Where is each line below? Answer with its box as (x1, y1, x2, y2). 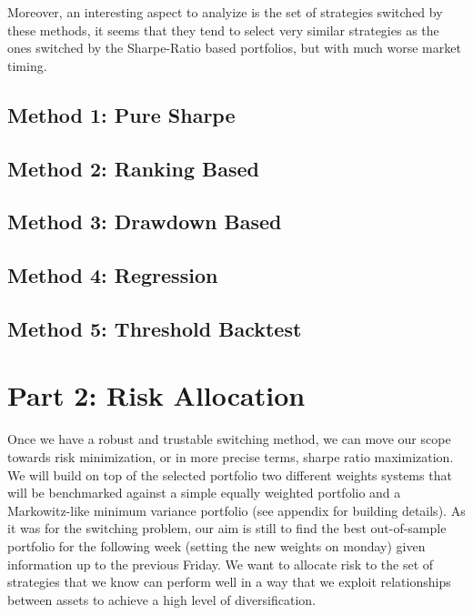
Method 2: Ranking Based (7, 154, 260, 182)
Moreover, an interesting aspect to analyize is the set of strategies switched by (7, 3, 443, 21)
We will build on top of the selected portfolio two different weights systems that (7, 465, 452, 484)
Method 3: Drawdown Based (7, 207, 282, 236)
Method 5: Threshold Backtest (7, 314, 302, 342)
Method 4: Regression (7, 261, 218, 289)
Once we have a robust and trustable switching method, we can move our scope (7, 429, 451, 449)
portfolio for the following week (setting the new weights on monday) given (7, 536, 426, 555)
